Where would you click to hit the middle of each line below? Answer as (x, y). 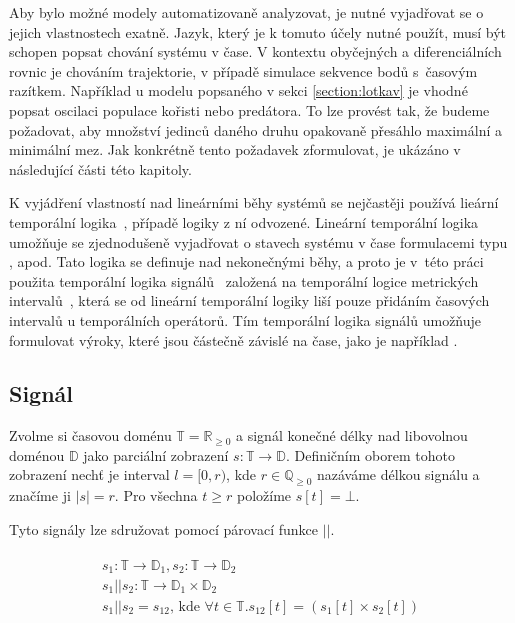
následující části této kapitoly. (100, 168)
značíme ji (40, 495)
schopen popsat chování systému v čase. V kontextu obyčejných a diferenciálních (255, 51)
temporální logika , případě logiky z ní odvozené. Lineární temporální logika (244, 221)
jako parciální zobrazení (156, 454)
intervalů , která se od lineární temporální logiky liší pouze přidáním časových (249, 300)
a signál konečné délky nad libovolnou (352, 435)
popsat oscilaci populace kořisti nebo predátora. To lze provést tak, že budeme (249, 109)
